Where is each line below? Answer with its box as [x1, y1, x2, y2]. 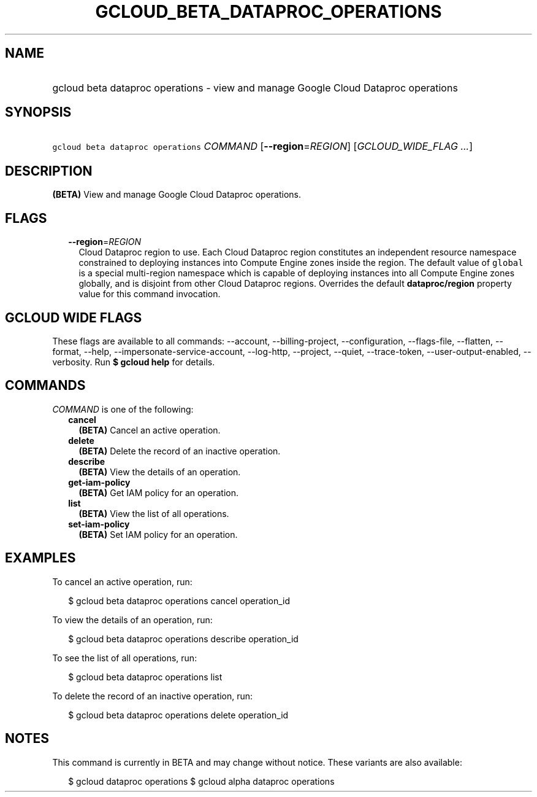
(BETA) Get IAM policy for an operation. [78, 487, 238, 498]
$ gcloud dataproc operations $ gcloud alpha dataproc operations [68, 776, 335, 787]
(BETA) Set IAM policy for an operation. [78, 529, 238, 540]
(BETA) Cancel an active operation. [78, 424, 221, 435]
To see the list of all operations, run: [52, 652, 197, 663]
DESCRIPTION [5, 163, 93, 179]
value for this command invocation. [78, 289, 221, 300]
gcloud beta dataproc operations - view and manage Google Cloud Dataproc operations [52, 81, 458, 94]
